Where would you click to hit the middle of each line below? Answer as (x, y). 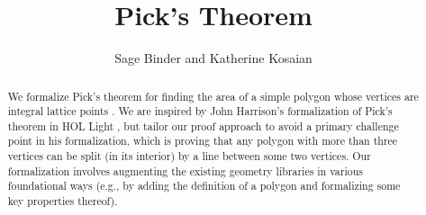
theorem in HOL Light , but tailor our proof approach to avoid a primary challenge (203, 125)
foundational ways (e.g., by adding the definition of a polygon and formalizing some (204, 186)
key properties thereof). (63, 201)
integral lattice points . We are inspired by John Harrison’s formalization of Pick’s (200, 111)
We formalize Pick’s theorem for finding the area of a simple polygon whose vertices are (213, 96)
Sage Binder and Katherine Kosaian (213, 58)
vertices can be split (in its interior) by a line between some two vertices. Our (189, 156)
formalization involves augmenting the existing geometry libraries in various (185, 170)
